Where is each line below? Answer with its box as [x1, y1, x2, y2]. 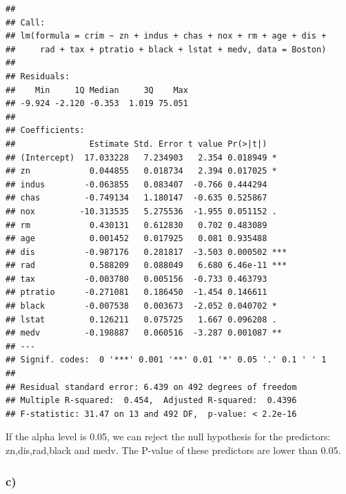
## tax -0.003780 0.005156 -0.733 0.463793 [6, 274, 267, 284]
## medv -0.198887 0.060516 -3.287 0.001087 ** [6, 328, 282, 338]
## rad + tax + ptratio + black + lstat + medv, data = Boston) [6, 44, 327, 54]
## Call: [6, 17, 45, 28]
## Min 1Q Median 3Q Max [6, 85, 188, 95]
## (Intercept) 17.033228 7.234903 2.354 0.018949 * [6, 152, 277, 163]
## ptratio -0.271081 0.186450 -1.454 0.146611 [6, 287, 267, 298]
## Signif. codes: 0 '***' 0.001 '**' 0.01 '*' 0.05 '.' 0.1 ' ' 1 [6, 355, 327, 365]
